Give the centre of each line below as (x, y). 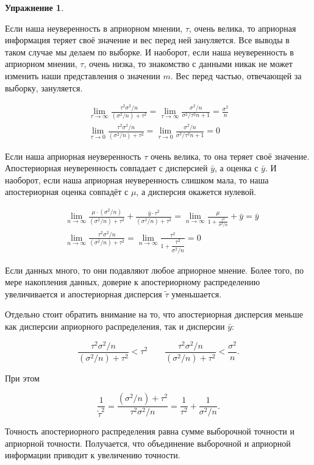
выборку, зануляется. (44, 87)
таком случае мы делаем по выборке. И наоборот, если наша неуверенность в (149, 51)
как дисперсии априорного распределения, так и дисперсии (115, 326)
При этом (22, 378)
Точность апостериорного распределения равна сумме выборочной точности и (150, 431)
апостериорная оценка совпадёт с (67, 192)
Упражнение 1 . (34, 7)
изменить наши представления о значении (83, 75)
